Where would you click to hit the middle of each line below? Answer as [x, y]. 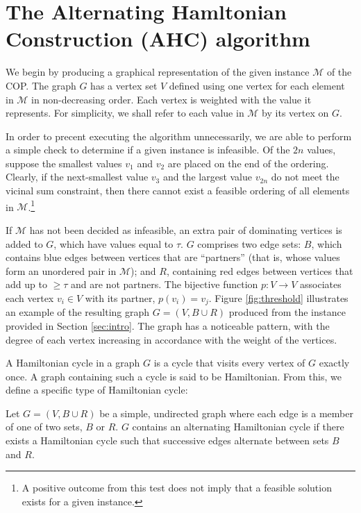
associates [321, 284]
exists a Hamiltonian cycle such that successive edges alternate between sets [167, 440]
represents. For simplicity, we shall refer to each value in [125, 113]
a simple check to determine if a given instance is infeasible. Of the [148, 150]
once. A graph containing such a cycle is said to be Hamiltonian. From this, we [174, 376]
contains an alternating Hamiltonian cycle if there [238, 427]
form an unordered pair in [61, 270]
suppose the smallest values [64, 163]
